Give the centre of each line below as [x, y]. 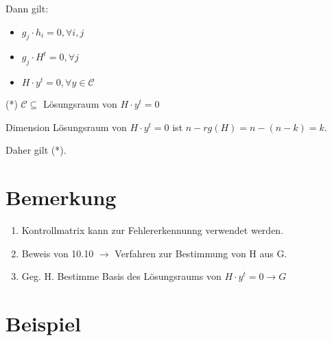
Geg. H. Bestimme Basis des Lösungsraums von [121, 276]
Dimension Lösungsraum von [66, 127]
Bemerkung [61, 197]
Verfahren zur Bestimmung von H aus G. [201, 253]
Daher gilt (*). [36, 150]
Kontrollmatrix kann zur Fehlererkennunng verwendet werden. [153, 230]
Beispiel [43, 324]
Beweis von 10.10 [58, 253]
